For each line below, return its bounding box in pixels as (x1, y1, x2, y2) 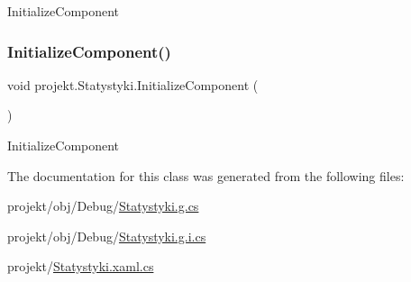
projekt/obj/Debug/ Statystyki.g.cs (7, 196, 199, 215)
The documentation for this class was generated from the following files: (7, 166, 405, 185)
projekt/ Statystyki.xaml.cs (7, 257, 154, 276)
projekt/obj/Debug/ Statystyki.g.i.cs (7, 226, 206, 245)
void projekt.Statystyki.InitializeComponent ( (7, 75, 259, 94)
